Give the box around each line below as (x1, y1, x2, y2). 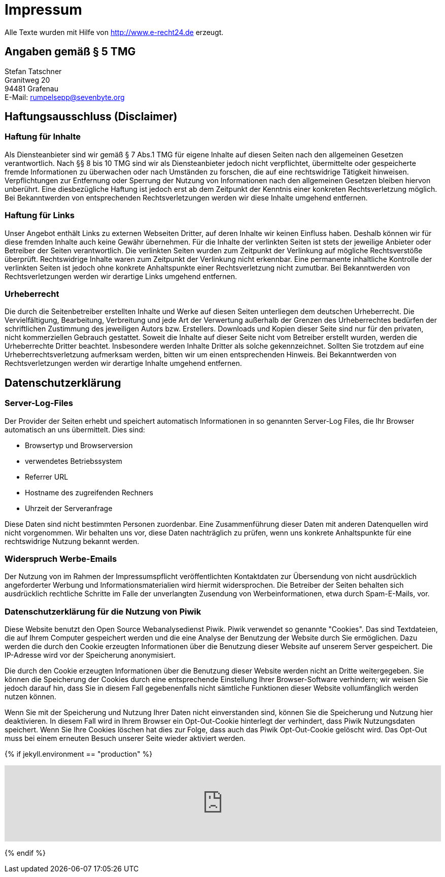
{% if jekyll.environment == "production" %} (5, 750, 153, 759)
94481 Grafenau (5, 84, 58, 93)
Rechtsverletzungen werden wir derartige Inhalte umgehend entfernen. (5, 359, 242, 368)
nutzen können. (5, 692, 56, 701)
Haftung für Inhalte (5, 131, 81, 142)
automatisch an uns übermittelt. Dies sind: (5, 425, 145, 434)
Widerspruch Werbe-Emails (5, 553, 117, 564)
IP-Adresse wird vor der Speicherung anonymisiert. (5, 651, 176, 660)
